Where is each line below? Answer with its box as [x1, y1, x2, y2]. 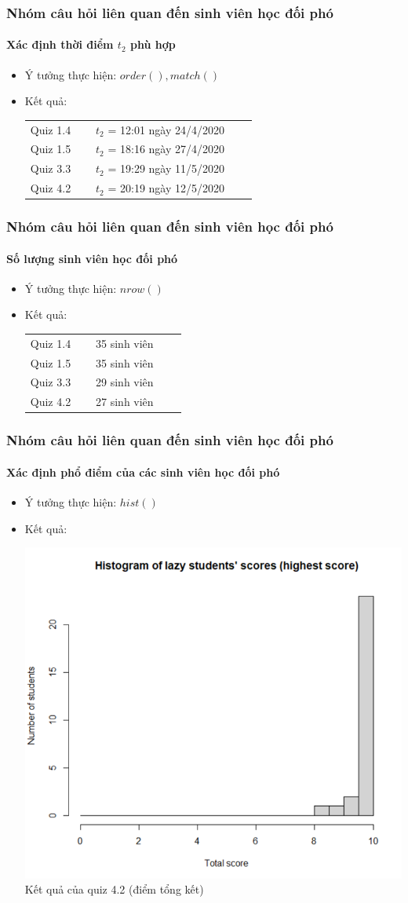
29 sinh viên [96, 374, 154, 390]
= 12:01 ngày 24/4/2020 [107, 121, 224, 137]
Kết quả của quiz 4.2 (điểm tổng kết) [24, 881, 204, 898]
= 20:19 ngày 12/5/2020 [107, 180, 224, 196]
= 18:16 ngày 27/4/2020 [107, 141, 224, 157]
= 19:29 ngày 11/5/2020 [107, 160, 224, 177]
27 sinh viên [96, 393, 154, 410]
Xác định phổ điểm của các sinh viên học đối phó [6, 463, 280, 480]
